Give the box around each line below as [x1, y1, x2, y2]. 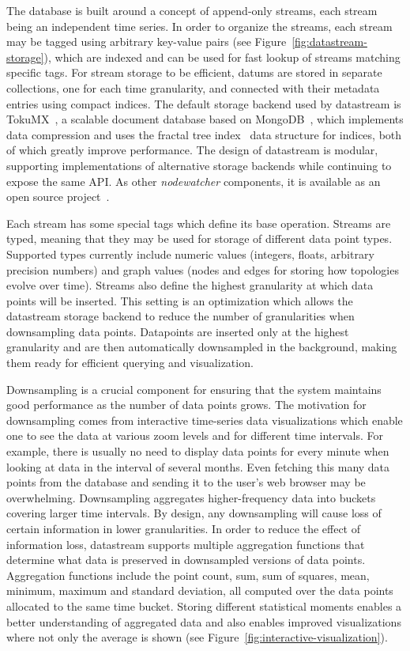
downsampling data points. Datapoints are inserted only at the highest [6, 323, 349, 339]
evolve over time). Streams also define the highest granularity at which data [6, 277, 374, 293]
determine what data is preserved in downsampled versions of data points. [6, 551, 366, 568]
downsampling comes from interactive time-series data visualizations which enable [6, 411, 403, 428]
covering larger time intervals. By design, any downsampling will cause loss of [6, 505, 382, 521]
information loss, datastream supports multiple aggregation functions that [6, 536, 365, 552]
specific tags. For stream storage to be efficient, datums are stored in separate [6, 64, 382, 81]
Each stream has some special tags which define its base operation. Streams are [6, 214, 391, 231]
